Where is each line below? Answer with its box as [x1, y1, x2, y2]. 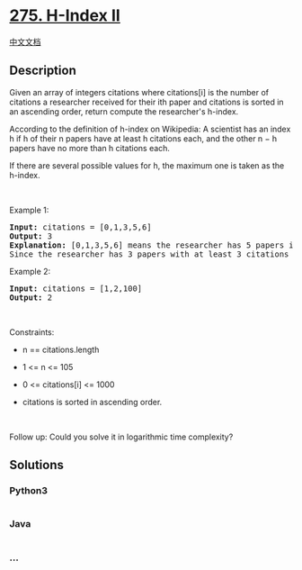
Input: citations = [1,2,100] [9, 283, 143, 294]
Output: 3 [9, 231, 52, 241]
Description [9, 63, 76, 78]
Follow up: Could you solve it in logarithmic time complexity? [9, 431, 234, 442]
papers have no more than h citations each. [9, 142, 171, 153]
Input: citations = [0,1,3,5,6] [9, 222, 152, 232]
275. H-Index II [9, 5, 121, 26]
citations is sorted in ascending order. [22, 396, 163, 407]
